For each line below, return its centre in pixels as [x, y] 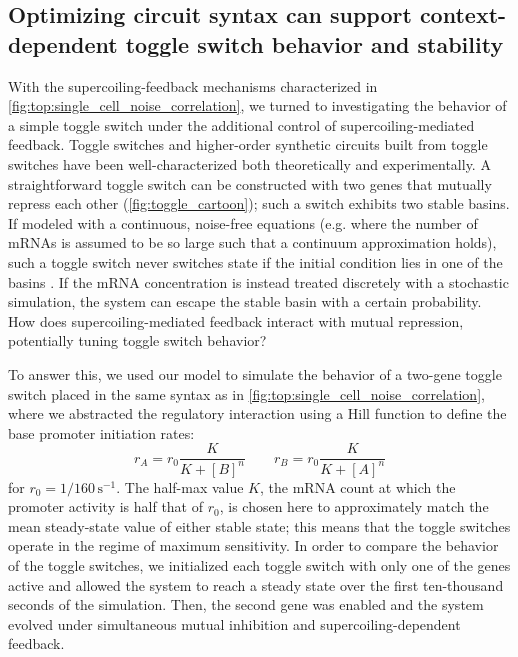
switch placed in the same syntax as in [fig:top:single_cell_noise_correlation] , [246, 393]
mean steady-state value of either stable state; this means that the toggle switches [259, 525]
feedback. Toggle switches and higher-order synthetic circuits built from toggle [248, 144]
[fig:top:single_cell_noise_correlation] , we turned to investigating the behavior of [257, 105]
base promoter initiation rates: [101, 432]
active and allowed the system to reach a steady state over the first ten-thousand [256, 584]
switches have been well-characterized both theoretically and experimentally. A [249, 163]
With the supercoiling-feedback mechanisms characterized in [193, 85]
